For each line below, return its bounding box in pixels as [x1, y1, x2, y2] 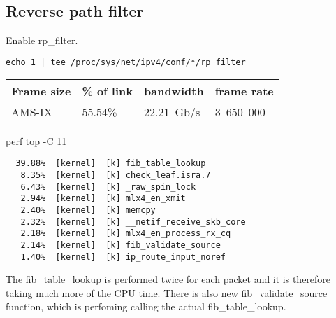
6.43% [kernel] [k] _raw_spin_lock [20, 181, 196, 192]
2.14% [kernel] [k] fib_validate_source [20, 240, 221, 250]
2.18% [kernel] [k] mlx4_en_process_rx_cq [20, 228, 231, 239]
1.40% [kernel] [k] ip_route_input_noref [20, 251, 226, 262]
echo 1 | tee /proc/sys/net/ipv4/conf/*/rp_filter [6, 57, 246, 67]
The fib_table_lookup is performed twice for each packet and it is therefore [6, 272, 331, 286]
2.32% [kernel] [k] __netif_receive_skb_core [20, 216, 246, 227]
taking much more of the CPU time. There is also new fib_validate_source [6, 285, 328, 300]
